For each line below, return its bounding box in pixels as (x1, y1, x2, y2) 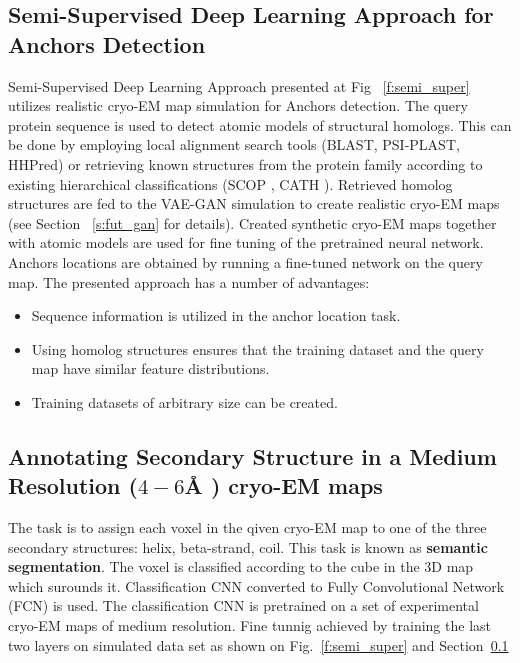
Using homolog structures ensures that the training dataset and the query (31, 338, 484, 359)
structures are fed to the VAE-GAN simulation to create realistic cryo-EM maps (8, 193, 500, 214)
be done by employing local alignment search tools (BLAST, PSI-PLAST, (8, 134, 460, 155)
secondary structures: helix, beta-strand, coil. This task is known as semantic (8, 536, 488, 557)
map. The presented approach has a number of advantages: (8, 271, 370, 292)
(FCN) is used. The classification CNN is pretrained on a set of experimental (8, 595, 479, 616)
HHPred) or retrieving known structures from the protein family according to (8, 153, 483, 174)
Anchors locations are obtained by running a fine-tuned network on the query (8, 251, 483, 272)
